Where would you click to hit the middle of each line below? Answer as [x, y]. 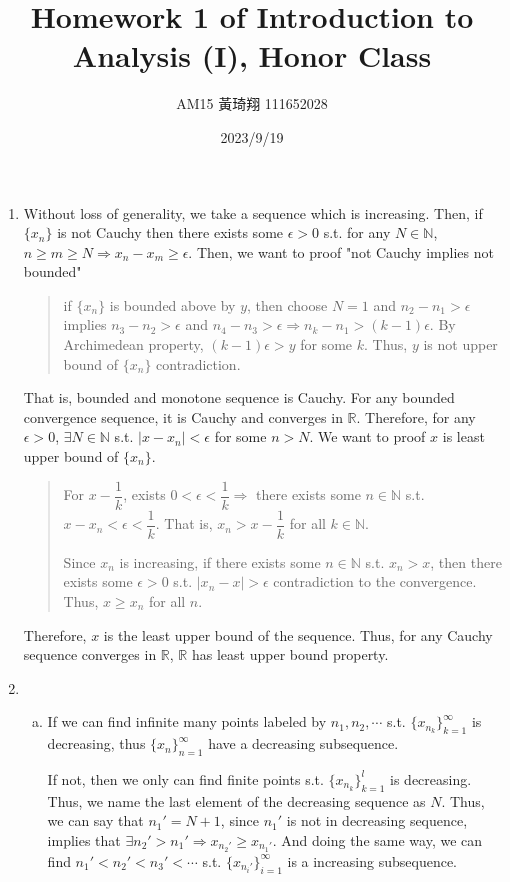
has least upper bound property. [290, 654]
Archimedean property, [133, 344]
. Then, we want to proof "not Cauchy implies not [341, 251]
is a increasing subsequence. [372, 860]
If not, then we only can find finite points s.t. [185, 778]
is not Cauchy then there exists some [170, 232]
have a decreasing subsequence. [303, 743]
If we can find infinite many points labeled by [187, 721]
